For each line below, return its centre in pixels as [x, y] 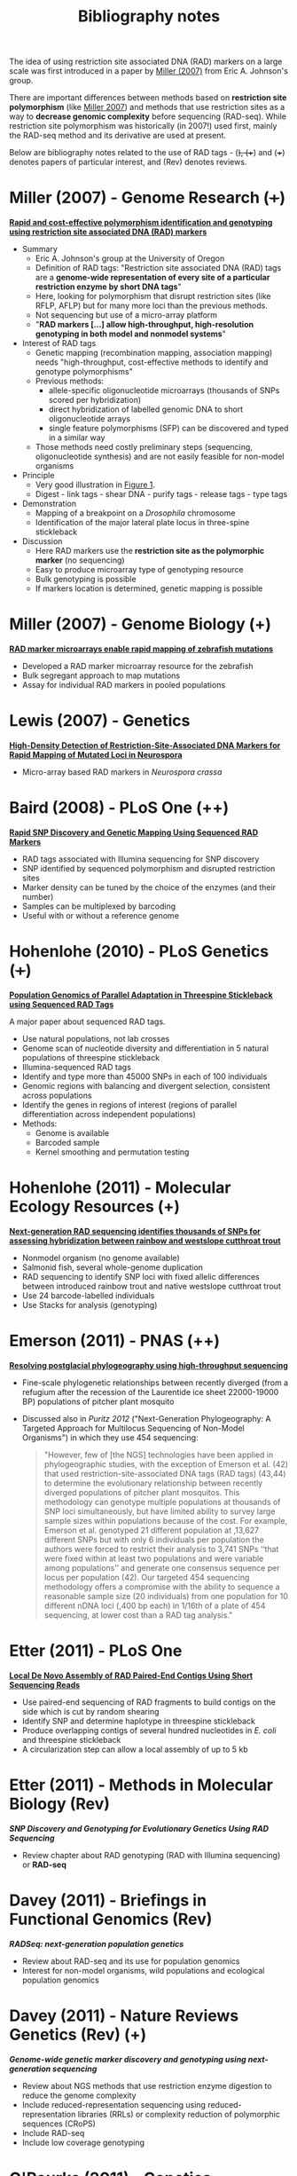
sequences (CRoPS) [59, 2124]
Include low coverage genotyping [83, 2142]
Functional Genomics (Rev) [111, 1919]
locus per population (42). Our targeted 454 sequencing [147, 1577]
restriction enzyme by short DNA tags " [108, 287]
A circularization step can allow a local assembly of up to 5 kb [135, 1749]
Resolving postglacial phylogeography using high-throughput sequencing [148, 1365]
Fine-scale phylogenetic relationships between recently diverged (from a [155, 1383]
